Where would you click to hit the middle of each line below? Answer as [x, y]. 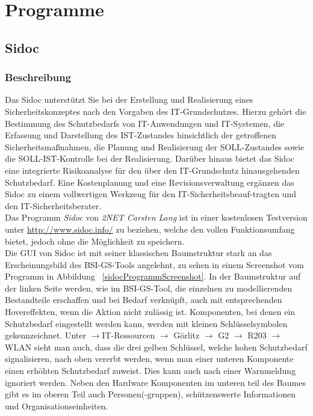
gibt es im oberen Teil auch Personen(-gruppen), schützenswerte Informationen [150, 394]
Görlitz [187, 335]
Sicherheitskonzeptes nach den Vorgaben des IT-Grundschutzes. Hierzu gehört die [156, 111]
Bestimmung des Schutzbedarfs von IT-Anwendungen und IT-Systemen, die [145, 123]
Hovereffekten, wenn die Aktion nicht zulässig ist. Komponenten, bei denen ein [150, 312]
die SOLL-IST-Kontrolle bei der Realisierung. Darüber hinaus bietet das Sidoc [150, 158]
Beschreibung [38, 77]
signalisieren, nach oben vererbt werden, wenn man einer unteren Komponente [149, 359]
